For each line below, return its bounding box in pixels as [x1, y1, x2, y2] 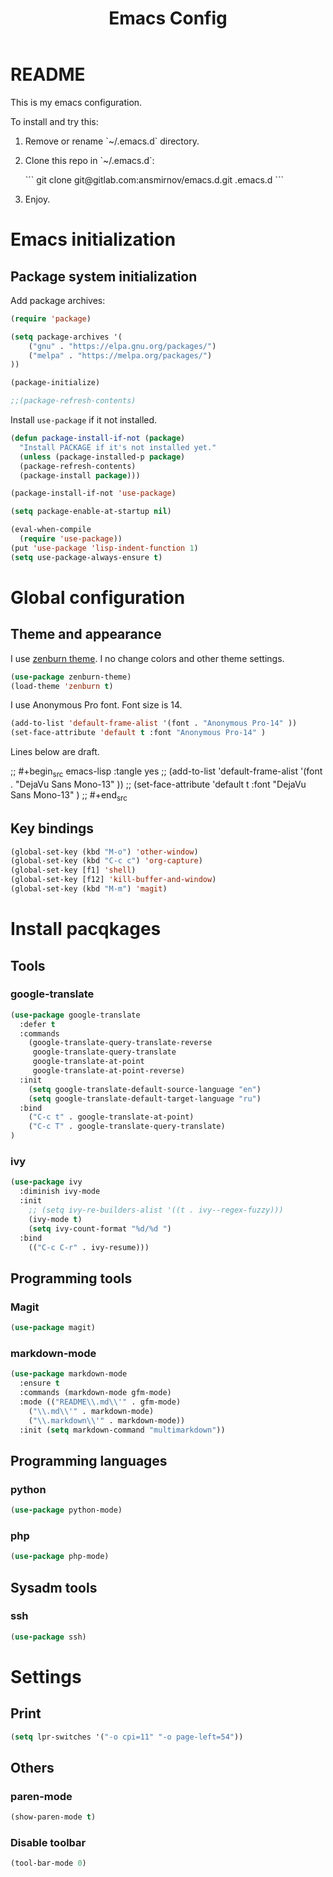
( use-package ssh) [10, 1632, 87, 1642]
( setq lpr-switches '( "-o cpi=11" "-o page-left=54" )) [10, 1732, 244, 1742]
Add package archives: [10, 294, 106, 306]
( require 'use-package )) [19, 534, 123, 544]
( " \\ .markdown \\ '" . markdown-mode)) [28, 1415, 186, 1426]
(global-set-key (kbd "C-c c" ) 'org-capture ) [10, 856, 203, 866]
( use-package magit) [10, 1323, 97, 1333]
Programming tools [10, 1270, 133, 1287]
